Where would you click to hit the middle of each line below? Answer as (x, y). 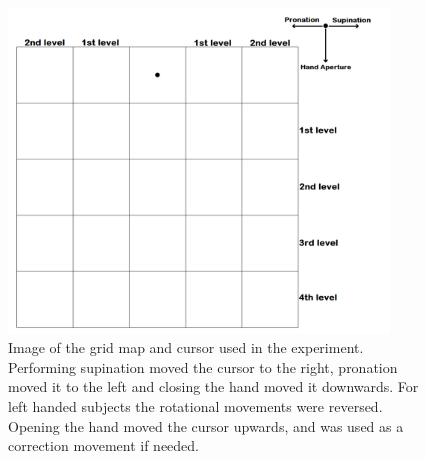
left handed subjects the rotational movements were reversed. (195, 406)
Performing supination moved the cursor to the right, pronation (203, 366)
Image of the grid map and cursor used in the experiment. (186, 347)
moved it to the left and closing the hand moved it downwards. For (213, 386)
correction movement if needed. (104, 445)
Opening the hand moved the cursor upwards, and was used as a (206, 425)
